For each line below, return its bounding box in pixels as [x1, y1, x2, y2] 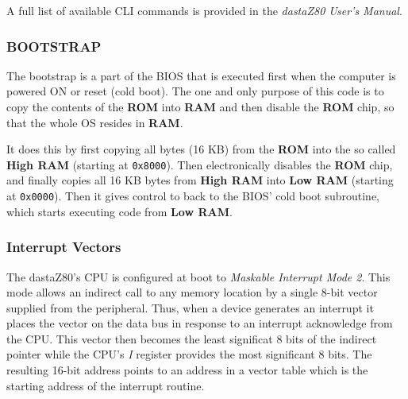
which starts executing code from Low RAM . [6, 203, 233, 219]
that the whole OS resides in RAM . [6, 114, 183, 130]
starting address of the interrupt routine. [6, 377, 205, 393]
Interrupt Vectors [6, 237, 121, 257]
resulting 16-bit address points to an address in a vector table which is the [6, 362, 368, 378]
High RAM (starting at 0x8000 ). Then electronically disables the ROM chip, [6, 156, 393, 172]
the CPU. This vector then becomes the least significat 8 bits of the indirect [6, 330, 377, 347]
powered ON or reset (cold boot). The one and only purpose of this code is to [6, 83, 384, 99]
